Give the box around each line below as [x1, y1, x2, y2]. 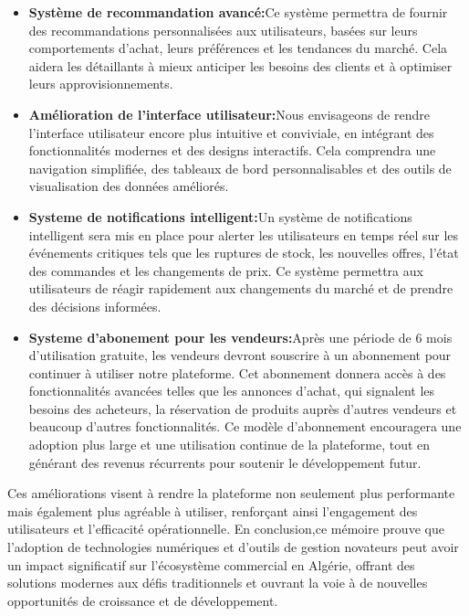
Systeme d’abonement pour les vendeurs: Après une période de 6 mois [28, 327, 453, 346]
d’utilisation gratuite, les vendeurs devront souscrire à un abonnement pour [28, 345, 452, 365]
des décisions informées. [28, 296, 162, 315]
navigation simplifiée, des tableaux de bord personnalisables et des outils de [28, 158, 452, 177]
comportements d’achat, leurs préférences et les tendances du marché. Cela [28, 38, 448, 58]
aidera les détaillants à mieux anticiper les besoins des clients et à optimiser [28, 56, 453, 75]
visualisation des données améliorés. [28, 176, 229, 196]
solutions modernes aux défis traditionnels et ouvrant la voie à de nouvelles [7, 573, 428, 592]
